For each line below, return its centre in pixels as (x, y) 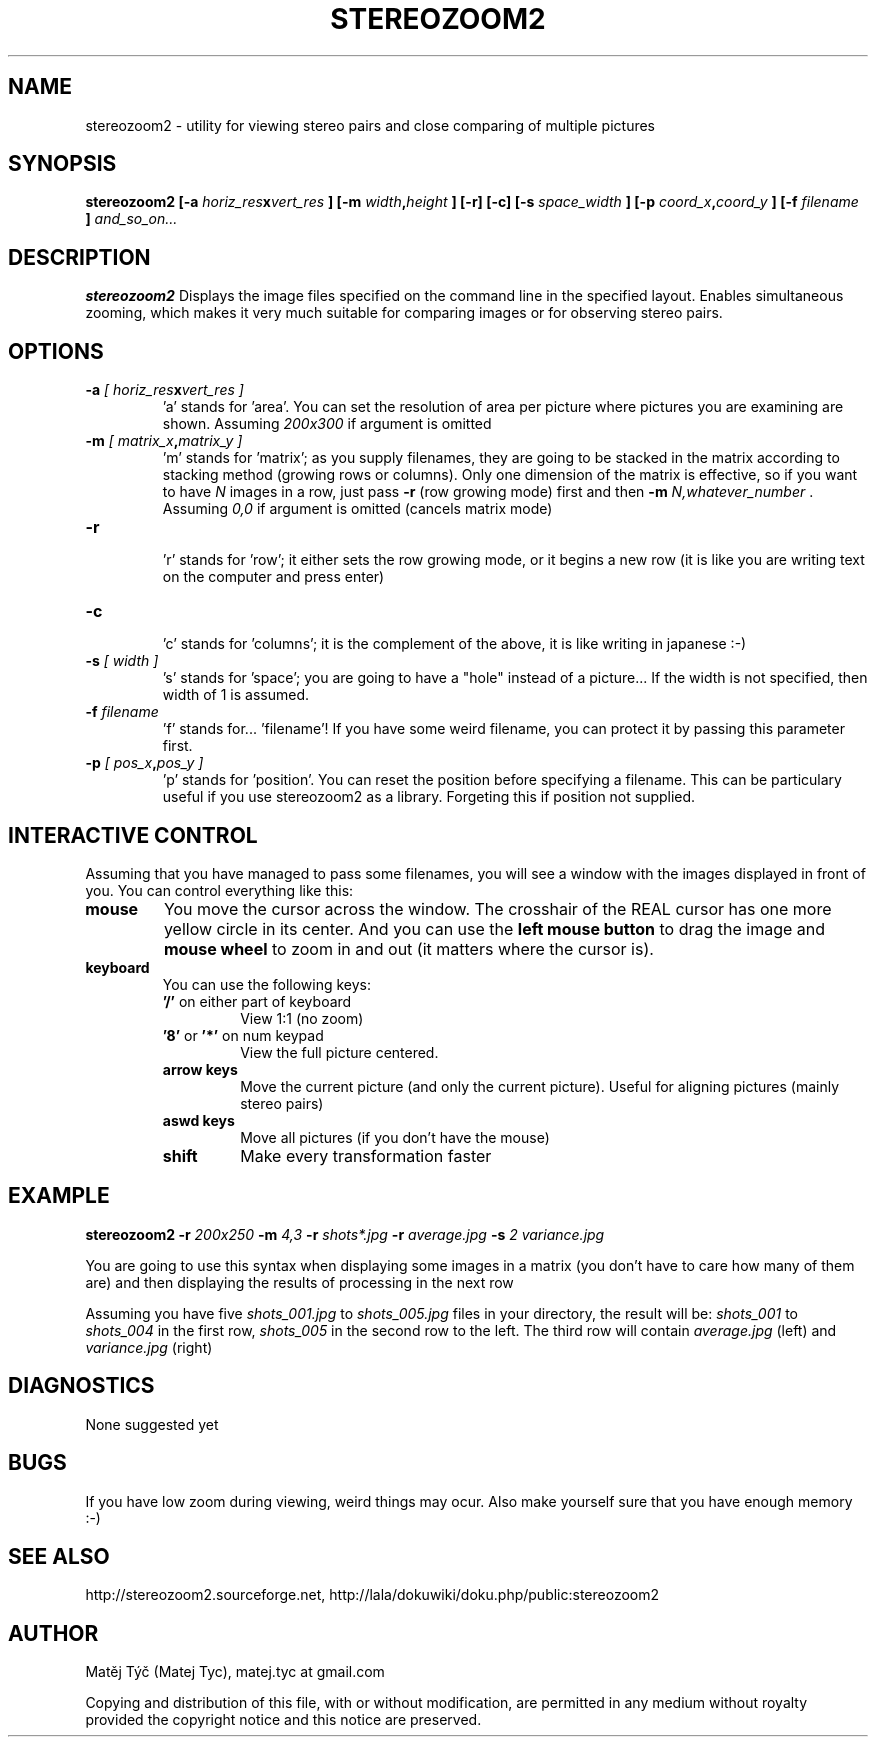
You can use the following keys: (267, 984)
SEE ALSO (59, 1556)
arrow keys (200, 1069)
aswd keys (198, 1120)
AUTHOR (53, 1633)
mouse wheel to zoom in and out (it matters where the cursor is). (408, 948)
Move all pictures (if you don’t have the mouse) (395, 1137)
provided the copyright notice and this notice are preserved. (283, 1720)
